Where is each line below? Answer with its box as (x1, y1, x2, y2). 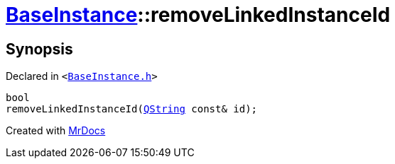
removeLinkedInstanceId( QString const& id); (6, 103, 258, 115)
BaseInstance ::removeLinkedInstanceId (6, 3, 391, 27)
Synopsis (6, 40, 73, 58)
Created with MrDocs (6, 124, 106, 137)
